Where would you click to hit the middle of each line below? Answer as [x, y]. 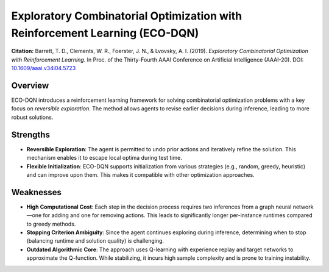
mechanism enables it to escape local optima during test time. [104, 158]
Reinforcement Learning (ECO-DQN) [105, 33]
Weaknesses [37, 192]
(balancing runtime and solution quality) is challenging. [95, 241]
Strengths [30, 134]
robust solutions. [32, 117]
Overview [30, 85]
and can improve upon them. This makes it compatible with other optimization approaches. [141, 174]
